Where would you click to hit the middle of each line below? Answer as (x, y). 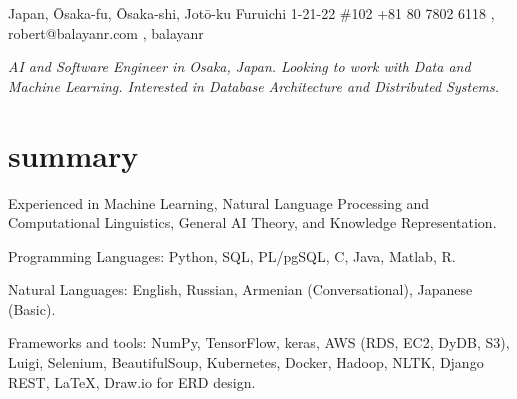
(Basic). (32, 308)
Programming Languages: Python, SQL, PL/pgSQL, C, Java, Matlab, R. (232, 255)
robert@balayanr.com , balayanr (106, 32)
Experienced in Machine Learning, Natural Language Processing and (219, 202)
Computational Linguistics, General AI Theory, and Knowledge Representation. (252, 222)
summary (73, 154)
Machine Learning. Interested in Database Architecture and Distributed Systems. (254, 85)
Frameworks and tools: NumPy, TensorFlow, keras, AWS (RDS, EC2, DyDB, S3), (259, 342)
